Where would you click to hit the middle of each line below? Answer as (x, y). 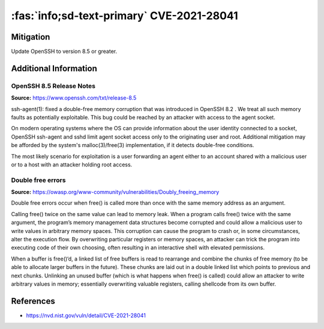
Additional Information (54, 68)
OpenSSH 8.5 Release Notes (53, 86)
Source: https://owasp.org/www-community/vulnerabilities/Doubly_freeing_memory (115, 192)
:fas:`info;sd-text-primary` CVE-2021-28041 (124, 16)
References (33, 301)
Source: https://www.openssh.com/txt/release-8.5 (74, 98)
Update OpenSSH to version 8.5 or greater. (64, 52)
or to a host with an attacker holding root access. (72, 164)
